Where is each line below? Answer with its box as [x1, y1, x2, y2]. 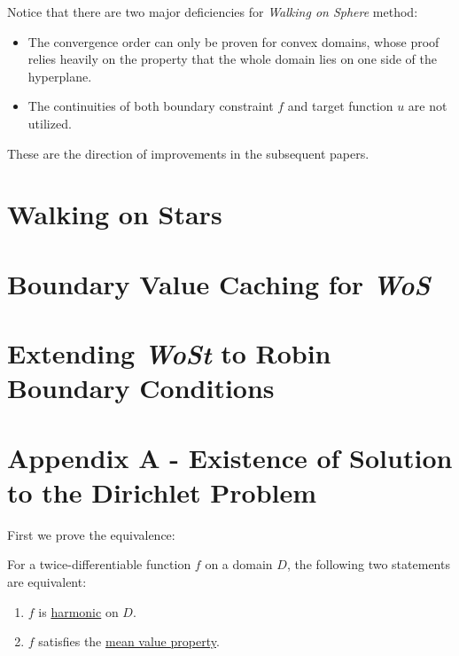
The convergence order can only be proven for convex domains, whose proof [27, 32, 440, 51]
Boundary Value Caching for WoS [7, 265, 431, 302]
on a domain [205, 555, 273, 574]
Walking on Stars [7, 196, 222, 232]
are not [408, 97, 447, 115]
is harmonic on [38, 602, 119, 621]
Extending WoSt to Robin [7, 335, 331, 372]
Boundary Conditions [7, 370, 275, 406]
